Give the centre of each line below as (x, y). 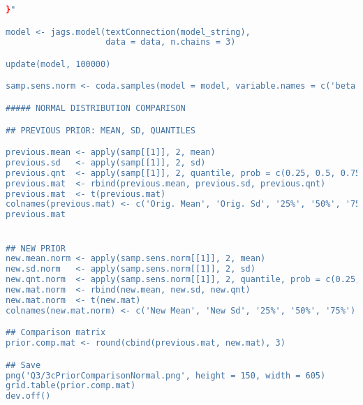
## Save (23, 365)
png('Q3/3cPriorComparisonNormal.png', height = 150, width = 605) (166, 375)
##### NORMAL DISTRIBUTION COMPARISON (96, 108)
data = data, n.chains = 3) (171, 42)
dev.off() (28, 396)
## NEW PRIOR (36, 248)
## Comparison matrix (56, 333)
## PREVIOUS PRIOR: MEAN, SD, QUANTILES (101, 130)
